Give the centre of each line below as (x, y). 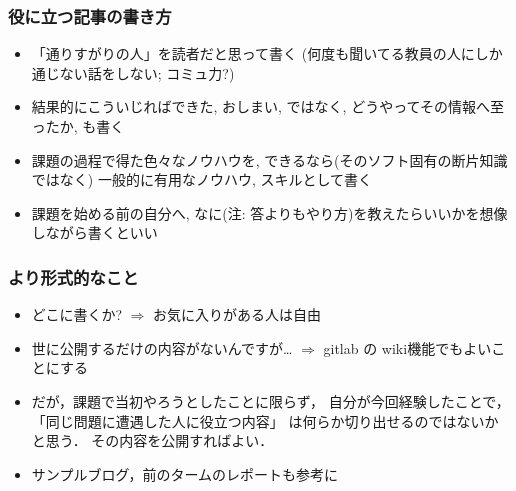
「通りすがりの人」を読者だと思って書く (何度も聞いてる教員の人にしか (267, 53)
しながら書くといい (94, 232)
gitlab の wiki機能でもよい (407, 347)
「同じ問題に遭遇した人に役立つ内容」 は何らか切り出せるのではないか (265, 420)
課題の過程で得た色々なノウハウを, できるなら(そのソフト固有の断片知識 (269, 159)
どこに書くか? (76, 314)
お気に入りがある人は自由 (237, 314)
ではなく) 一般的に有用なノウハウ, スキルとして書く (202, 179)
